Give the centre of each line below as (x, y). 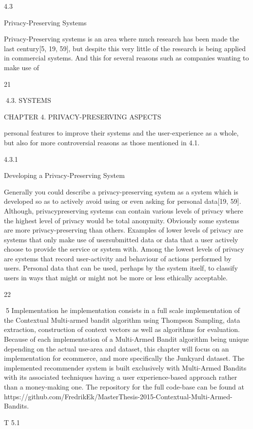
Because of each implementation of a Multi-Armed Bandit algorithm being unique (126, 339)
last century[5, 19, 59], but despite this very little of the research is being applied (125, 48)
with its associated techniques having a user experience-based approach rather (121, 377)
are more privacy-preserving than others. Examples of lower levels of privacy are (124, 230)
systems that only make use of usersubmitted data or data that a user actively (121, 239)
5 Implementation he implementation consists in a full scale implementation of (123, 310)
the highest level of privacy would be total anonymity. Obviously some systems (122, 220)
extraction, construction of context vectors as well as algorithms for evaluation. (122, 329)
